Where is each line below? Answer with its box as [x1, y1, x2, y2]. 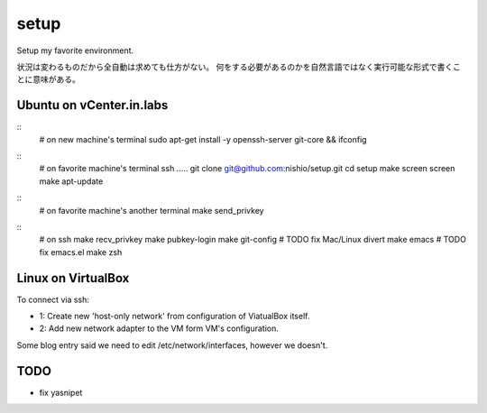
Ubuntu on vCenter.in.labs [16, 97, 169, 113]
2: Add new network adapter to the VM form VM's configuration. [39, 323, 279, 334]
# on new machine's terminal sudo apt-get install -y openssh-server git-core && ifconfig [39, 133, 367, 144]
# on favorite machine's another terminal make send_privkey [39, 205, 265, 216]
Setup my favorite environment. [16, 45, 134, 56]
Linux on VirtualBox [16, 271, 130, 286]
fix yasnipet [39, 387, 83, 398]
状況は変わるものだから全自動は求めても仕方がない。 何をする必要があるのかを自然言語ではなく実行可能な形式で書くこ [16, 61, 462, 72]
